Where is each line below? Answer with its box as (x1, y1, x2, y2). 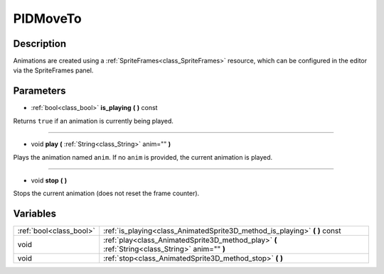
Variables (13, 208, 57, 220)
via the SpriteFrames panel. (13, 66, 94, 75)
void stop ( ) (31, 176, 68, 185)
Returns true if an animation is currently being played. (13, 116, 174, 125)
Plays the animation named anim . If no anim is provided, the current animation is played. (13, 153, 273, 161)
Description (13, 38, 67, 50)
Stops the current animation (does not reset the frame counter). (13, 189, 200, 198)
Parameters (13, 85, 66, 97)
